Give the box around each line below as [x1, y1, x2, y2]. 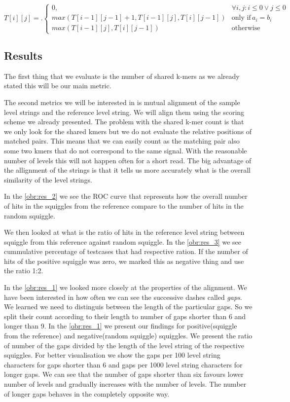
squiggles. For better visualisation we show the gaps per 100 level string [4, 350, 220, 360]
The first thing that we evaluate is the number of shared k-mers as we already [4, 71, 240, 81]
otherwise [231, 25, 260, 32]
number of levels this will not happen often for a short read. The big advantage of [4, 155, 252, 165]
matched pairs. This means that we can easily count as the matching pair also [4, 136, 240, 146]
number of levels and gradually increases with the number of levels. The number [4, 379, 247, 389]
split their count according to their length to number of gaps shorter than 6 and [4, 311, 246, 321]
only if [231, 14, 251, 22]
